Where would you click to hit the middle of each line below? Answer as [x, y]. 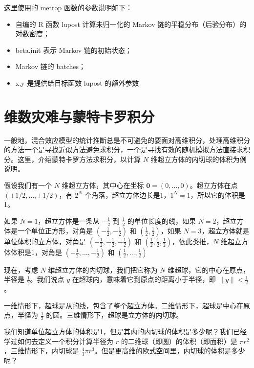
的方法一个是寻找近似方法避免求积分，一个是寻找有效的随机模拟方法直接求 [124, 149]
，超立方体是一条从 [69, 220]
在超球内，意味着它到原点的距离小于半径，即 [144, 279]
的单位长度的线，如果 [161, 220]
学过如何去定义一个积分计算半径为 [59, 341]
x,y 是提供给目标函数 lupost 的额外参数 [77, 82]
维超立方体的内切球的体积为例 [199, 159]
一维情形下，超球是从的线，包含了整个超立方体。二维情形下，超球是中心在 [124, 305]
